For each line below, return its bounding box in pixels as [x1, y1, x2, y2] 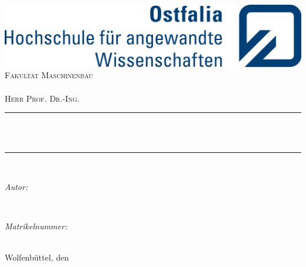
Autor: [5, 180, 28, 192]
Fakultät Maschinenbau [5, 69, 94, 81]
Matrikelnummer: [5, 220, 67, 232]
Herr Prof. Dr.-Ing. [5, 92, 80, 104]
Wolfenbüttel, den [5, 251, 69, 263]
